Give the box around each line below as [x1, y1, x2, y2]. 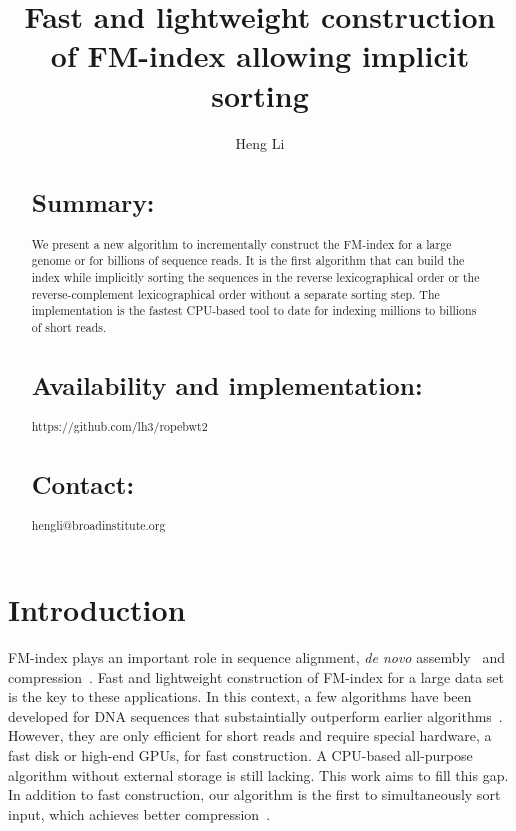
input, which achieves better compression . [8, 803, 271, 824]
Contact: [31, 467, 135, 502]
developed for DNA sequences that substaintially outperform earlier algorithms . [8, 705, 503, 726]
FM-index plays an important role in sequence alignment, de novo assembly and [8, 646, 505, 667]
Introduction [8, 589, 186, 630]
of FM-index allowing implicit [50, 35, 470, 76]
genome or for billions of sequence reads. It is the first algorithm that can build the [31, 252, 465, 269]
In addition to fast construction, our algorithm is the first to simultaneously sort [8, 784, 501, 805]
